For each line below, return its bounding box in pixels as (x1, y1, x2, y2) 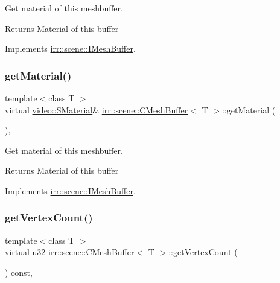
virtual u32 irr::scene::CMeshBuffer (5, 246, 135, 258)
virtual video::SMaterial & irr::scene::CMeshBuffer (5, 103, 188, 116)
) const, (5, 266, 33, 278)
